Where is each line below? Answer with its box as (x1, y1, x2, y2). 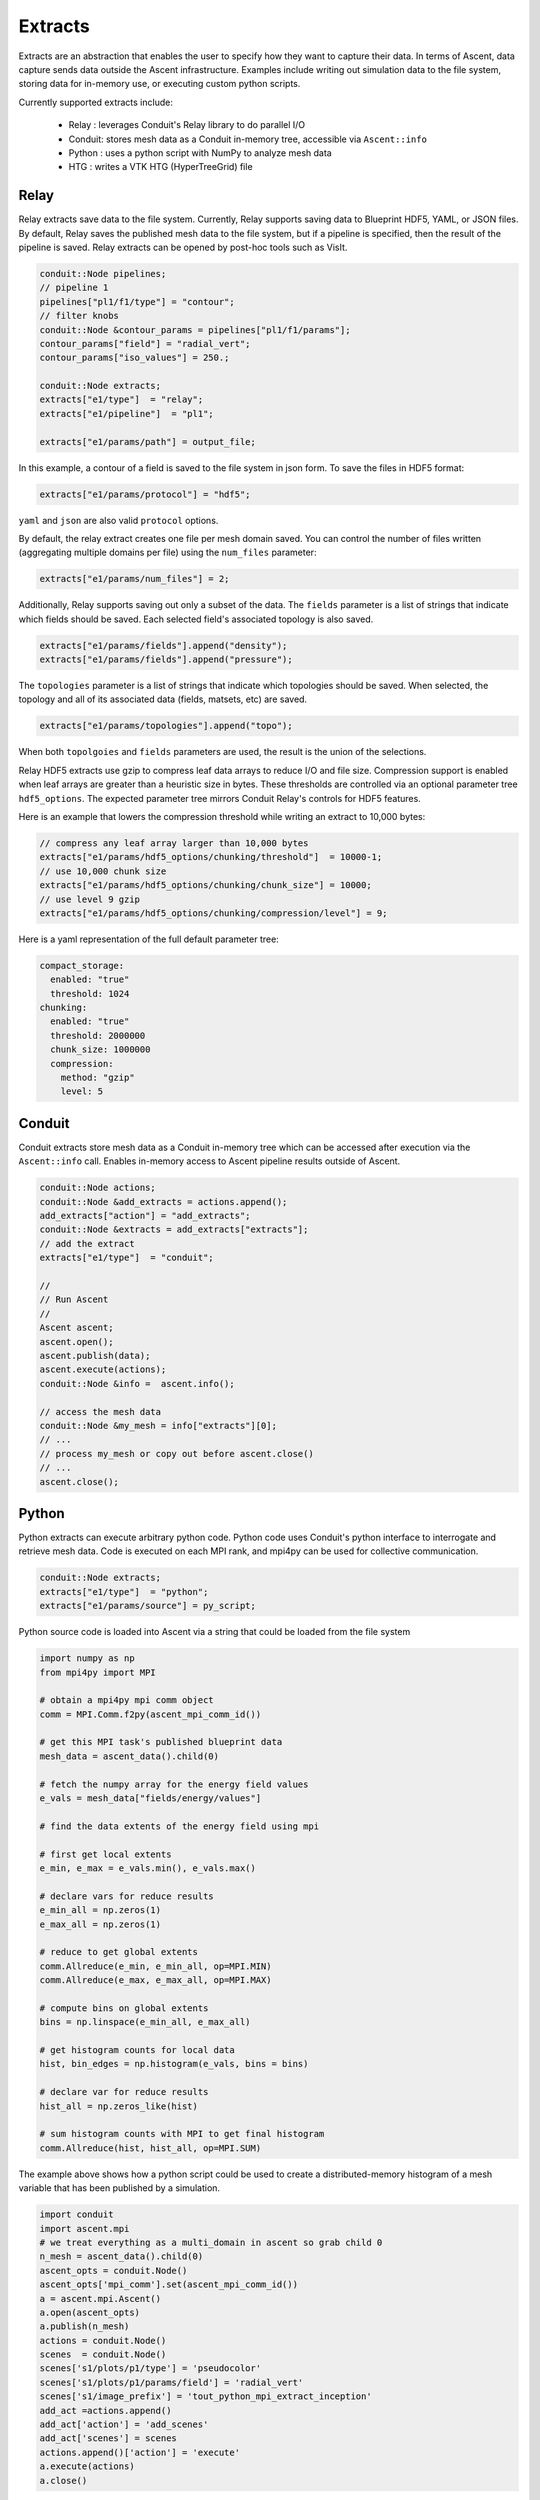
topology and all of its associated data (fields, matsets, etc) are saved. (18, 693, 308, 705)
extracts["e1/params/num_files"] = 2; (39, 573, 230, 585)
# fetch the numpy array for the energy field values (39, 1778, 309, 1790)
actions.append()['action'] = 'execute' (39, 2446, 240, 2458)
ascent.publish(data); (39, 1350, 151, 1361)
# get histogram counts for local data (39, 2045, 235, 2056)
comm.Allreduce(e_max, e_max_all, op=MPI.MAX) (39, 1975, 272, 1986)
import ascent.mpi (39, 2223, 130, 2234)
